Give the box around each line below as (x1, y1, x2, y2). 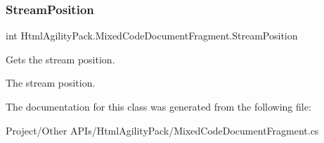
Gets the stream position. (6, 51, 115, 66)
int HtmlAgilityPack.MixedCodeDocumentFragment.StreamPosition (6, 28, 298, 43)
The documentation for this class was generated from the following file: (6, 99, 311, 113)
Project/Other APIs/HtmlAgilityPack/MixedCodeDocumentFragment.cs (6, 123, 319, 137)
